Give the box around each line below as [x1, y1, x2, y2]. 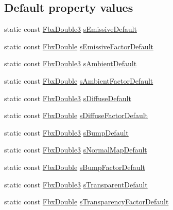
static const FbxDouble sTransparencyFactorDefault [4, 196, 169, 207]
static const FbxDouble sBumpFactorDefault [4, 161, 145, 172]
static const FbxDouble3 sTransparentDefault [4, 179, 148, 189]
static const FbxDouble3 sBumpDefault [4, 127, 129, 138]
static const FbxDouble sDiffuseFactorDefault [4, 110, 148, 121]
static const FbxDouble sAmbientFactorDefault [4, 75, 153, 86]
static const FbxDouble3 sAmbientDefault [4, 58, 137, 69]
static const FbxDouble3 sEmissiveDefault [4, 24, 137, 34]
